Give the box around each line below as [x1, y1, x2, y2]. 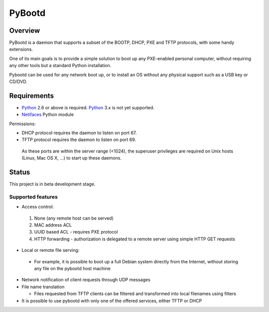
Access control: [21, 204, 54, 210]
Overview [9, 26, 40, 35]
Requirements [9, 91, 54, 100]
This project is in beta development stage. [9, 181, 96, 187]
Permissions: [9, 121, 36, 127]
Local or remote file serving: [21, 247, 80, 253]
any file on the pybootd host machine [34, 266, 111, 272]
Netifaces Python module [21, 112, 74, 118]
